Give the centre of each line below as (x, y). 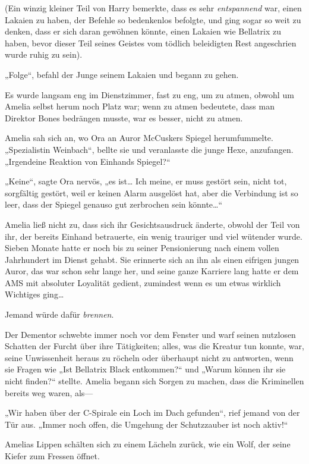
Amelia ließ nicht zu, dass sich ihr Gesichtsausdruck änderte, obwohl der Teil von (152, 224)
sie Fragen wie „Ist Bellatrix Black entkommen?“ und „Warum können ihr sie (145, 369)
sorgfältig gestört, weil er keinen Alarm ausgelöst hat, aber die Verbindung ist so (152, 192)
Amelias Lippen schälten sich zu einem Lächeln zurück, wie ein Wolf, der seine (148, 444)
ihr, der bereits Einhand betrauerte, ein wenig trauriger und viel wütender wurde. (154, 236)
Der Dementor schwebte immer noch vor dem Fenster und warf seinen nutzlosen (150, 334)
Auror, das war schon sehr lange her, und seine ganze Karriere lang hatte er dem (152, 271)
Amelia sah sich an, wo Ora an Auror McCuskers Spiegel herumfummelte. (139, 138)
